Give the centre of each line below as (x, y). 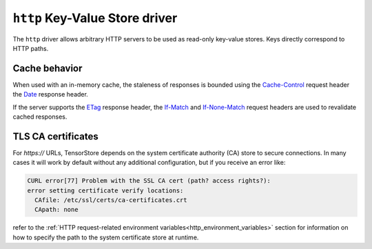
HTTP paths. (31, 48)
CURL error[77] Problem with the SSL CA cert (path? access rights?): (149, 181)
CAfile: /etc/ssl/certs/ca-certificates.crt (111, 200)
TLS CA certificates (56, 136)
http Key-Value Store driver (95, 18)
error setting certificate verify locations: (105, 190)
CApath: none (56, 210)
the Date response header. (51, 94)
